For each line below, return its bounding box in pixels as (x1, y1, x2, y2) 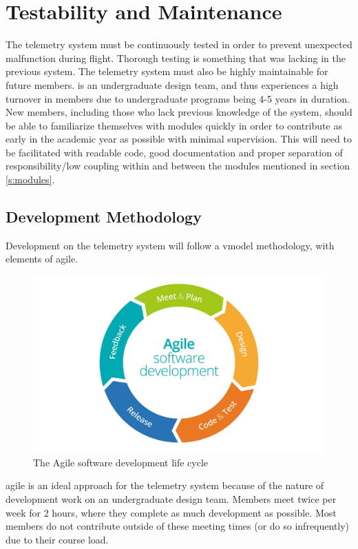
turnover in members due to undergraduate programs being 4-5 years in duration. (6, 91, 350, 105)
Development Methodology (6, 206, 202, 227)
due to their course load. (6, 532, 109, 546)
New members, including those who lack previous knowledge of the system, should (6, 105, 352, 119)
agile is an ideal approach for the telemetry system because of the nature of (6, 478, 324, 493)
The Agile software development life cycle (33, 455, 209, 469)
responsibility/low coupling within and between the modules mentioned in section (6, 158, 350, 173)
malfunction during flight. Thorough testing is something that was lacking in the (6, 50, 346, 65)
